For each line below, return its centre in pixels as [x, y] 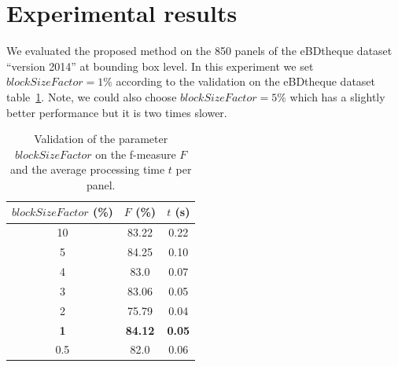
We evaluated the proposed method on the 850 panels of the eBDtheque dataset [199, 51]
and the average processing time [87, 169]
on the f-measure [136, 154]
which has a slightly [337, 96]
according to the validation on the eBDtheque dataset [246, 81]
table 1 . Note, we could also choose [92, 96]
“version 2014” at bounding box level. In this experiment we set [160, 66]
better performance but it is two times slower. [117, 112]
